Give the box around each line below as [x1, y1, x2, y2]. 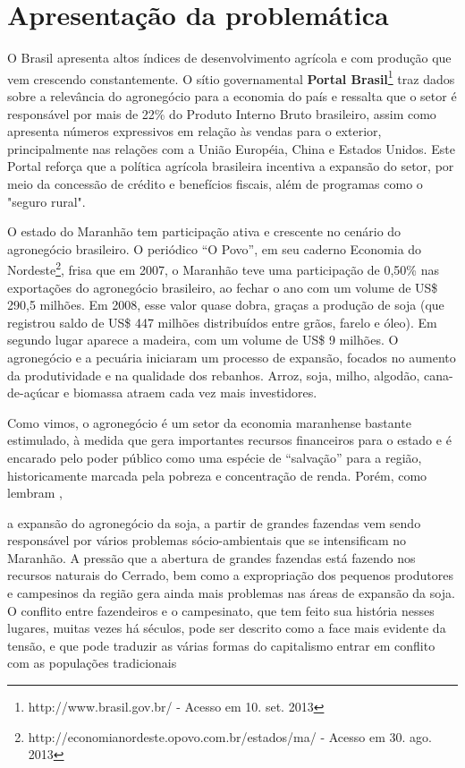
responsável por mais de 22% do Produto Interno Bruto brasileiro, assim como [7, 104, 436, 123]
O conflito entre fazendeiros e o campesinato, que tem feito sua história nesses [7, 601, 435, 619]
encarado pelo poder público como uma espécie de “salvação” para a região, [7, 448, 422, 466]
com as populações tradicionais [7, 653, 177, 672]
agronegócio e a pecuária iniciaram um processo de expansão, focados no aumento [7, 347, 456, 366]
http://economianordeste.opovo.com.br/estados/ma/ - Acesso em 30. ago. [28, 727, 432, 746]
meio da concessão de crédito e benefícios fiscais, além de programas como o [7, 174, 423, 192]
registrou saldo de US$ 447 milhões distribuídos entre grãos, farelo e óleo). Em [7, 312, 437, 331]
